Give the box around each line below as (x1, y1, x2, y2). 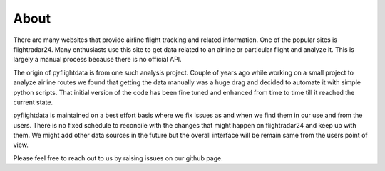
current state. (13, 98, 53, 106)
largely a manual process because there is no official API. (13, 55, 182, 64)
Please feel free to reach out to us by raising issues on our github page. (13, 153, 224, 162)
